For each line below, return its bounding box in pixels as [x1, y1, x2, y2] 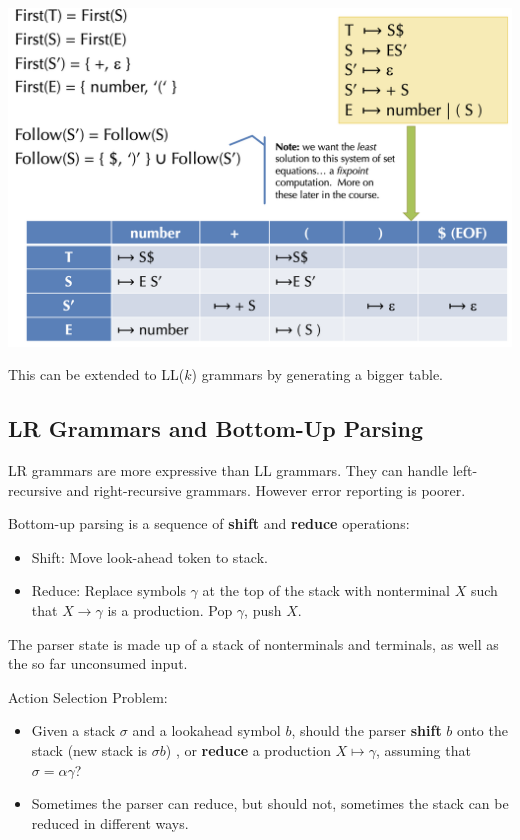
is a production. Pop [107, 599, 233, 620]
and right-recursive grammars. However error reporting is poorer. [66, 479, 466, 500]
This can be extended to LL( [8, 364, 185, 385]
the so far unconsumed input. [8, 653, 188, 674]
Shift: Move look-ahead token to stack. [31, 546, 268, 567]
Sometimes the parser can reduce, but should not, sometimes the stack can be [31, 793, 509, 814]
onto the [457, 720, 508, 741]
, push [244, 599, 282, 620]
